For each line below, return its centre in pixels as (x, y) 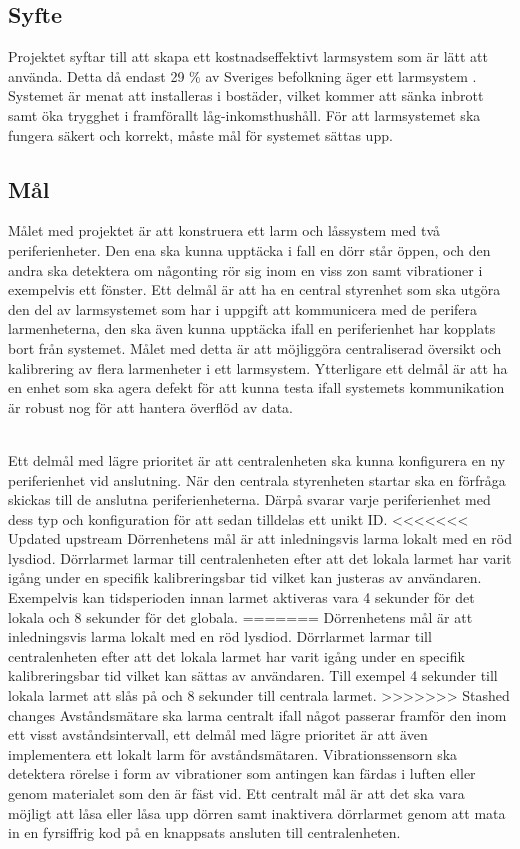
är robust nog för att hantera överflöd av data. (150, 406)
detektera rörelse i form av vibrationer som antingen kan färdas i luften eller (242, 773)
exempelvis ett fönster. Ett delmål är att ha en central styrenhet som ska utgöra (254, 289)
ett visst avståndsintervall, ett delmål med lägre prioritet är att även (218, 734)
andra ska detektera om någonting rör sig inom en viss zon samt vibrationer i (245, 269)
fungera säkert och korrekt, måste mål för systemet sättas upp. (200, 134)
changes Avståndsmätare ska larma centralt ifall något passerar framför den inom (257, 714)
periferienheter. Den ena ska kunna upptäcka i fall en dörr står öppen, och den (249, 249)
